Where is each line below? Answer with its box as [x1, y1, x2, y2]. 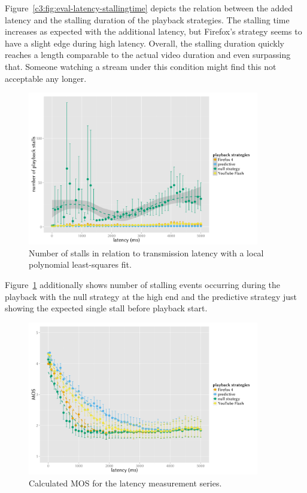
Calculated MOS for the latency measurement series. [29, 476, 222, 489]
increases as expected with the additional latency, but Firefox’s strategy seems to [5, 25, 302, 38]
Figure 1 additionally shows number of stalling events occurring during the [5, 278, 281, 291]
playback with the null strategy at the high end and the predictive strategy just [5, 290, 297, 302]
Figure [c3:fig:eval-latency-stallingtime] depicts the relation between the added [5, 2, 293, 14]
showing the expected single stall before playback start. [5, 302, 208, 314]
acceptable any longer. [5, 72, 87, 84]
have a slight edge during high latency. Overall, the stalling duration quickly [5, 36, 284, 49]
